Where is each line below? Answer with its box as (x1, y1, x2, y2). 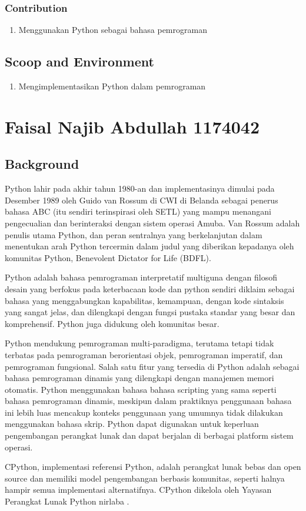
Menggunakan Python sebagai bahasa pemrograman (18, 24, 207, 36)
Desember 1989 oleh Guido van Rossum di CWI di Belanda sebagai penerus (5, 193, 278, 206)
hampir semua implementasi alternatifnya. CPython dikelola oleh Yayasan (5, 483, 272, 496)
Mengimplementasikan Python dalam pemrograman (18, 80, 206, 92)
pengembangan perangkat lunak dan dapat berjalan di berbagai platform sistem (5, 429, 294, 442)
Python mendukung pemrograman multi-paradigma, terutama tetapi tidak (5, 337, 274, 349)
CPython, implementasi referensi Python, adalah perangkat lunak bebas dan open (5, 460, 301, 473)
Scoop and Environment (5, 52, 154, 71)
